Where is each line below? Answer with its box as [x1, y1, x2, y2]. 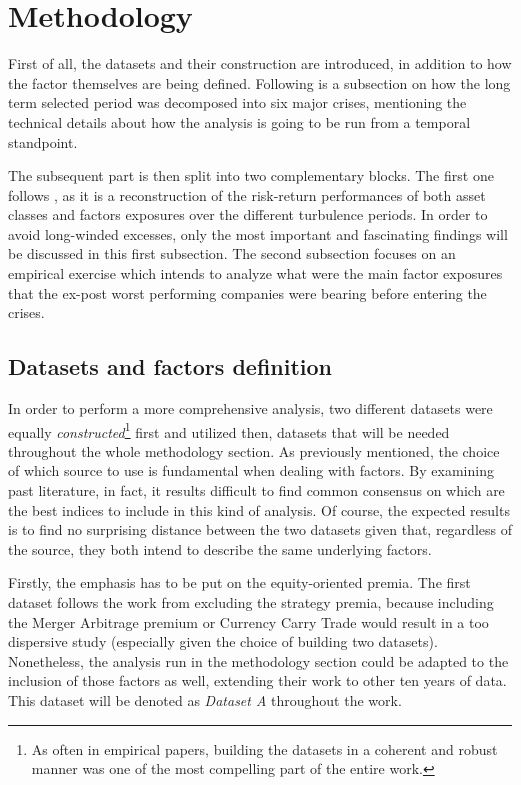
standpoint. [8, 131, 78, 152]
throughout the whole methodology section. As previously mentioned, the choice [8, 440, 500, 461]
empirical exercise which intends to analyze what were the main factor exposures [8, 263, 503, 284]
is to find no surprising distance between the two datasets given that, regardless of [8, 519, 512, 540]
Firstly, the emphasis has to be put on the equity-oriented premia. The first [8, 572, 471, 593]
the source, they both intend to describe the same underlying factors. [8, 538, 432, 559]
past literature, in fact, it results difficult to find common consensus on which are [8, 480, 505, 501]
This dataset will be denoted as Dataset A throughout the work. [8, 690, 402, 711]
